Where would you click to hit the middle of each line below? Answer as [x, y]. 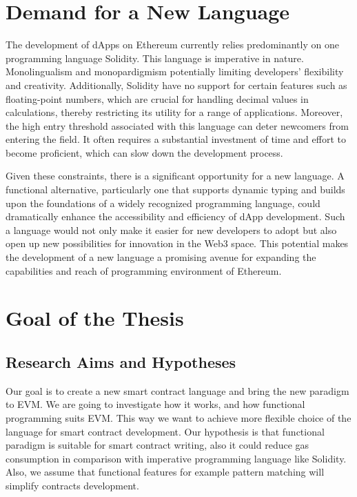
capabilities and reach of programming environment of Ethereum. [144, 270]
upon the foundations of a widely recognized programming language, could [163, 203]
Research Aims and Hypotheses [121, 361]
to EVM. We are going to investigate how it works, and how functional [155, 404]
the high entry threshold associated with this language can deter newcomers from [177, 125]
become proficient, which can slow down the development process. [144, 152]
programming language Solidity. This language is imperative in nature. [155, 58]
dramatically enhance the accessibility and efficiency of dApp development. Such [175, 216]
